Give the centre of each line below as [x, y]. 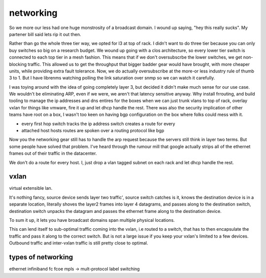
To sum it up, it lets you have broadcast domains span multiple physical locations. [92, 220]
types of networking [41, 257]
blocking [18, 64]
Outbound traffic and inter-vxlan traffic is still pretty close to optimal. [79, 243]
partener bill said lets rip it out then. [45, 34]
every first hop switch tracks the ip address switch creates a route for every [98, 124]
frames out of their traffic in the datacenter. [53, 153]
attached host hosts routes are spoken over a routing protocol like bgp [93, 131]
